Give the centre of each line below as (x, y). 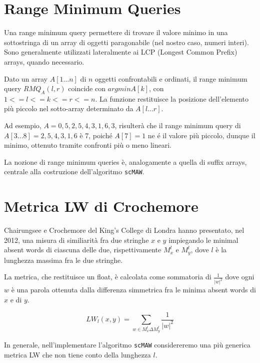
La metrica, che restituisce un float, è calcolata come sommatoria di (108, 277)
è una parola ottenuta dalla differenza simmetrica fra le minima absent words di (133, 290)
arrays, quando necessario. (44, 61)
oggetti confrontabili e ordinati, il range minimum (171, 78)
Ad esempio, (23, 125)
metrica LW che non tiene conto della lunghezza (77, 354)
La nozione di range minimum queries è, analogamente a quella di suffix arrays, (125, 161)
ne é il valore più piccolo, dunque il (201, 135)
